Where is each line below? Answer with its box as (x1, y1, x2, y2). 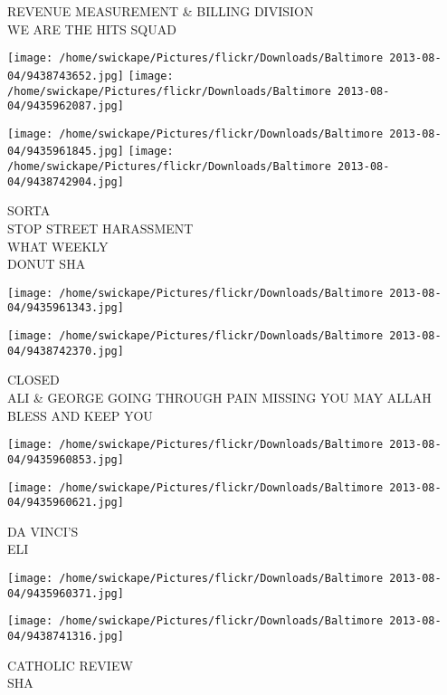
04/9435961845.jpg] (7, 145, 124, 158)
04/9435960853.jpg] (7, 452, 124, 466)
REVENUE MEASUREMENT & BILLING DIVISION (7, 2, 314, 20)
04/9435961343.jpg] (7, 301, 124, 315)
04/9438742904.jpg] (7, 175, 124, 188)
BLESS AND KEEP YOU (7, 405, 153, 424)
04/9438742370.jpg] (7, 344, 124, 357)
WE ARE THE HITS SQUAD (7, 19, 176, 38)
